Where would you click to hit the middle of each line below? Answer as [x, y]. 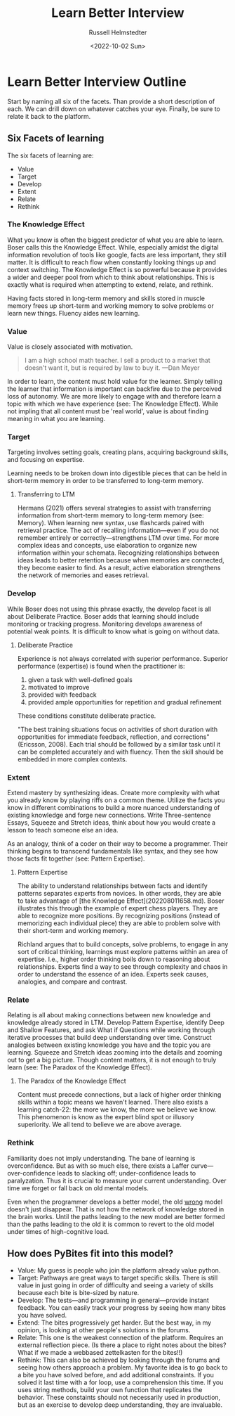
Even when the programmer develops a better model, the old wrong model [115, 1202]
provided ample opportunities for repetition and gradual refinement [125, 702]
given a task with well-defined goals [80, 679]
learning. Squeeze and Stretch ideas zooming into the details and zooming [115, 1053]
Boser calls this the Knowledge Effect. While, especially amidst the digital [113, 247]
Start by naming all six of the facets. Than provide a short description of [111, 101]
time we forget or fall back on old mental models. [78, 1188]
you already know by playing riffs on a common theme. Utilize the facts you [116, 800]
